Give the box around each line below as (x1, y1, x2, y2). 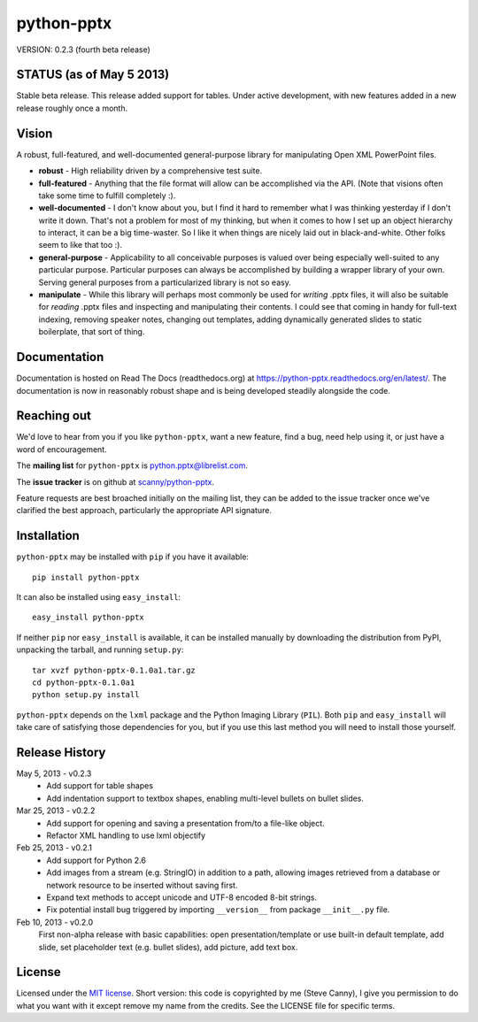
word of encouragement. (16, 443, 107, 455)
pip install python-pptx (32, 572, 140, 582)
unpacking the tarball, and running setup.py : (16, 644, 184, 655)
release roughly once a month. (16, 103, 128, 113)
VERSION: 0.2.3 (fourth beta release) (16, 44, 150, 55)
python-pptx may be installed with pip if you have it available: (16, 551, 250, 562)
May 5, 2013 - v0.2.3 (16, 768, 92, 779)
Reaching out (16, 408, 92, 424)
